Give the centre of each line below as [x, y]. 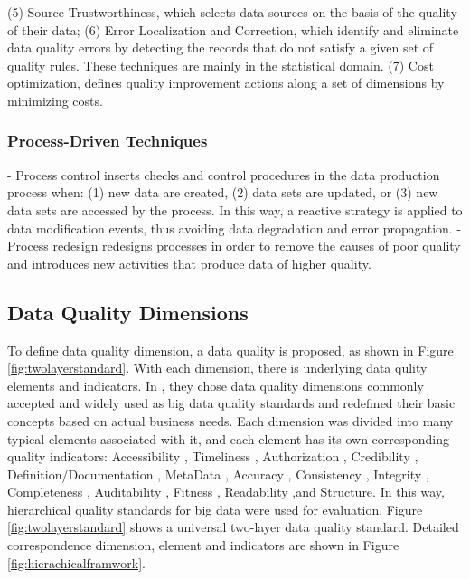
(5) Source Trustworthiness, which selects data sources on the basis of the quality [232, 12]
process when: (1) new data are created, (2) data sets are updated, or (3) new [223, 192]
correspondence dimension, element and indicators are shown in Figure [203, 545]
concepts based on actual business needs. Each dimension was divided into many [230, 420]
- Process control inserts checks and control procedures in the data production [224, 174]
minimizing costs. [55, 100]
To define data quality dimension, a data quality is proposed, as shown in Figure [230, 350]
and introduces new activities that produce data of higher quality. [189, 263]
